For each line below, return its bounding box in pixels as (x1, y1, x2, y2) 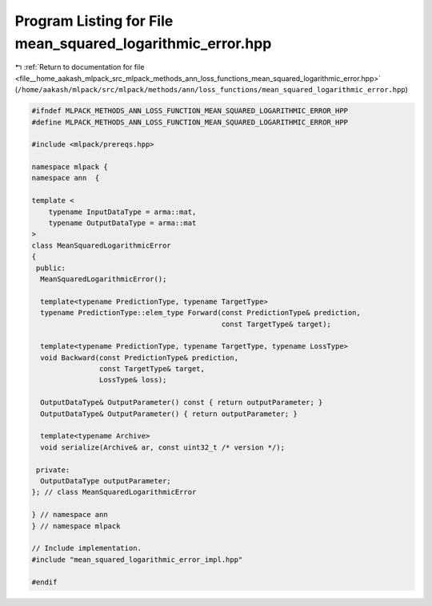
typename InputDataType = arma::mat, (48, 207, 197, 216)
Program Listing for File (14, 12, 174, 30)
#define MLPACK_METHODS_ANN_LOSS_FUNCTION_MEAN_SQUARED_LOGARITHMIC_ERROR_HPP (31, 117, 348, 127)
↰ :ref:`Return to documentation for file (14, 63, 145, 72)
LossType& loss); (98, 375, 167, 385)
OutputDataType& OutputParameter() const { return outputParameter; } (40, 398, 323, 407)
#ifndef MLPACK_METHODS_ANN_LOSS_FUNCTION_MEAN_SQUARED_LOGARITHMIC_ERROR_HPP (31, 107, 348, 115)
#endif (31, 577, 58, 587)
